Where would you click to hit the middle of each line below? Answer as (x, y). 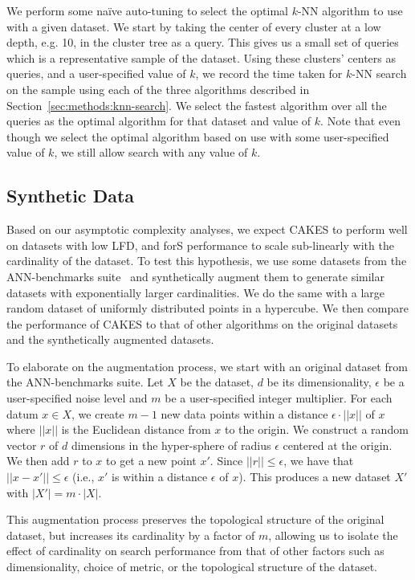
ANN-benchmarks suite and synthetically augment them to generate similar (195, 276)
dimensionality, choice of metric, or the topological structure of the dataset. (192, 567)
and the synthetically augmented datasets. (110, 339)
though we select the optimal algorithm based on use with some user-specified (198, 136)
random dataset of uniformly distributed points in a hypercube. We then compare (207, 308)
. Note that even (361, 121)
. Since (226, 461)
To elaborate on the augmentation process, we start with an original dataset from (207, 366)
